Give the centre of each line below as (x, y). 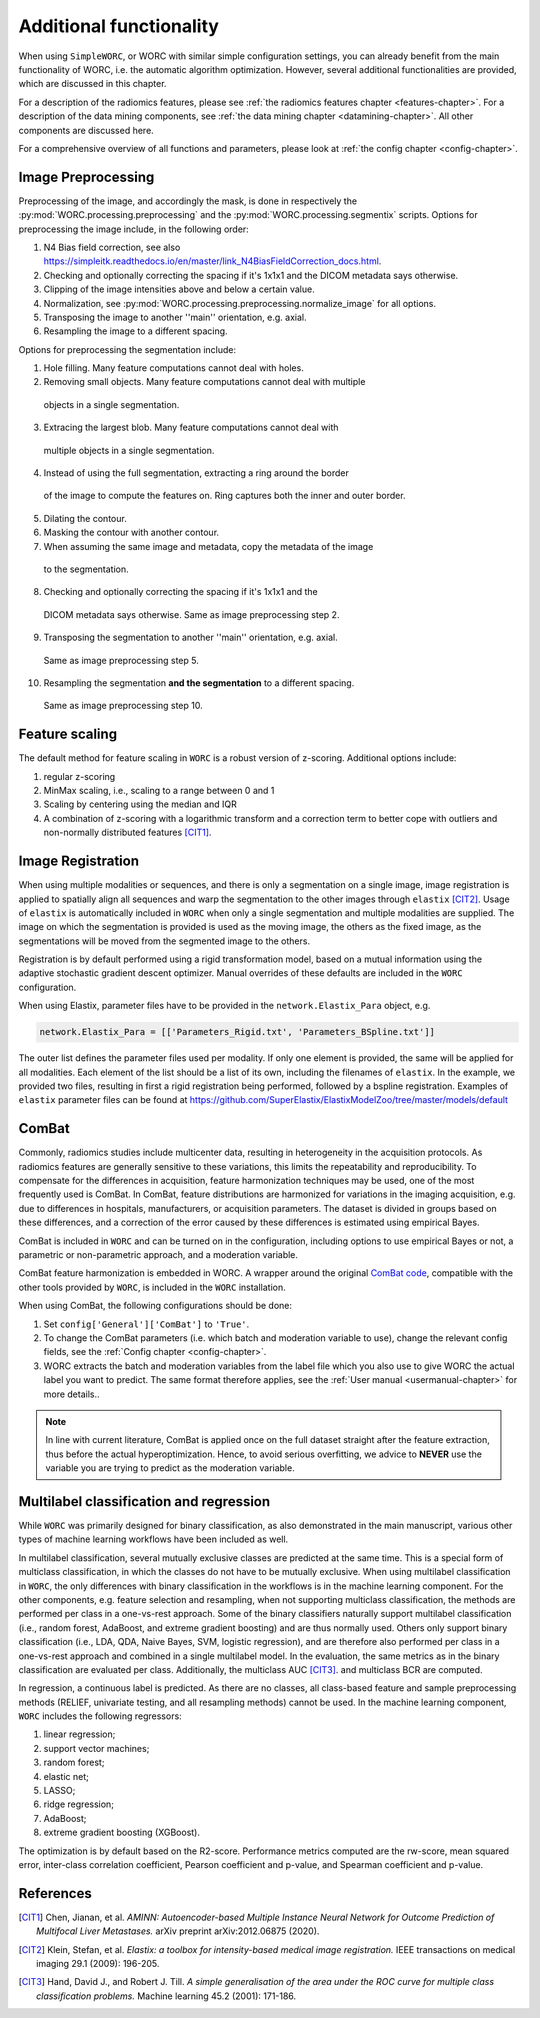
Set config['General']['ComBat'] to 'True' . (146, 1324)
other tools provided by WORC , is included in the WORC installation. (152, 1287)
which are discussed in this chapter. (92, 84)
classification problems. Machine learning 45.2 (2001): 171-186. (166, 1996)
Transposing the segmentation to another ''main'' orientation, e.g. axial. (191, 637)
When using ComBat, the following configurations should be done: (155, 1306)
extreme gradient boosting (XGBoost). (121, 1832)
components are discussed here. (86, 130)
